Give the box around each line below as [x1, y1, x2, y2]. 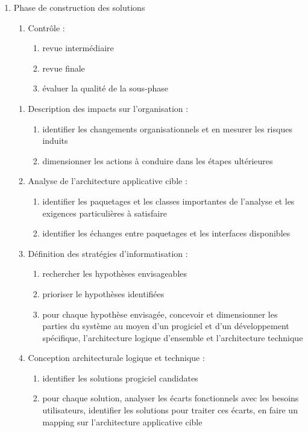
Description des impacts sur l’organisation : [28, 102, 189, 114]
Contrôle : [28, 21, 65, 34]
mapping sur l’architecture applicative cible [42, 415, 203, 428]
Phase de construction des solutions [13, 1, 145, 13]
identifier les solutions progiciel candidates [42, 371, 198, 384]
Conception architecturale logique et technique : [28, 351, 205, 364]
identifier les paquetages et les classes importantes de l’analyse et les [42, 194, 295, 207]
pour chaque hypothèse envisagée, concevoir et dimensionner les [42, 307, 278, 320]
